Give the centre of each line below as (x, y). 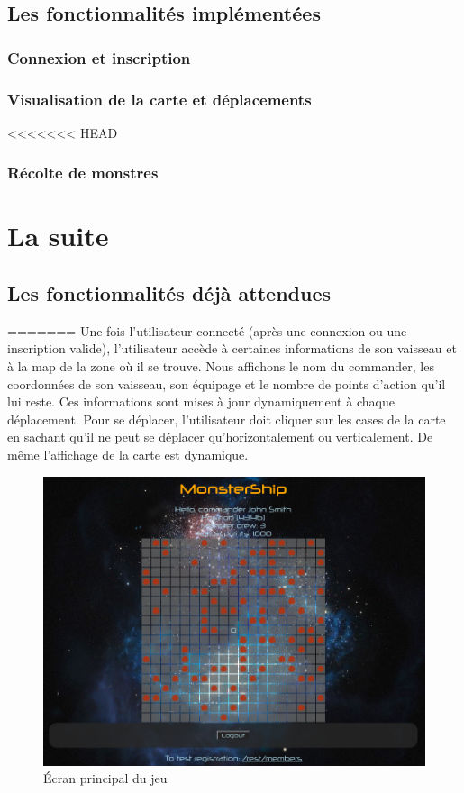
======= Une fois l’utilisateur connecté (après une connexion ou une (207, 330)
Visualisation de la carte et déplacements (159, 99)
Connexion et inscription (99, 57)
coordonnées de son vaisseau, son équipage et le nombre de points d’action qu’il (227, 383)
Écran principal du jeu (105, 778)
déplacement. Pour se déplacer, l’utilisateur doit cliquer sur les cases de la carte (227, 419)
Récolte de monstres (83, 173)
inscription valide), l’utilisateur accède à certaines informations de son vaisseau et (232, 348)
